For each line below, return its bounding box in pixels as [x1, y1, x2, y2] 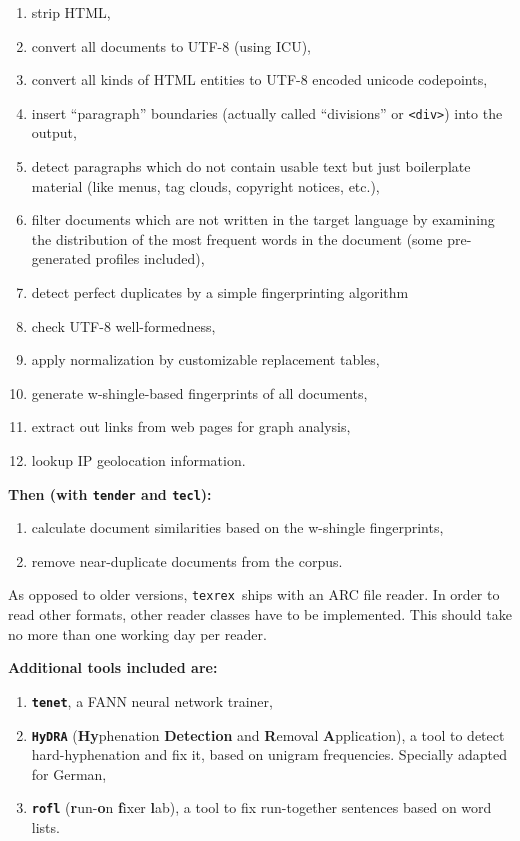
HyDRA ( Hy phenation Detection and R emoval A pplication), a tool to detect [31, 724, 505, 745]
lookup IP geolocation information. [31, 449, 246, 470]
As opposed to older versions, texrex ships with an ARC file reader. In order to [8, 584, 500, 605]
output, [31, 122, 77, 143]
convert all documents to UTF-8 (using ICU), [31, 35, 311, 56]
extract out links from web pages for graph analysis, [31, 416, 351, 437]
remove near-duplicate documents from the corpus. [31, 550, 343, 571]
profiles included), [95, 248, 205, 269]
